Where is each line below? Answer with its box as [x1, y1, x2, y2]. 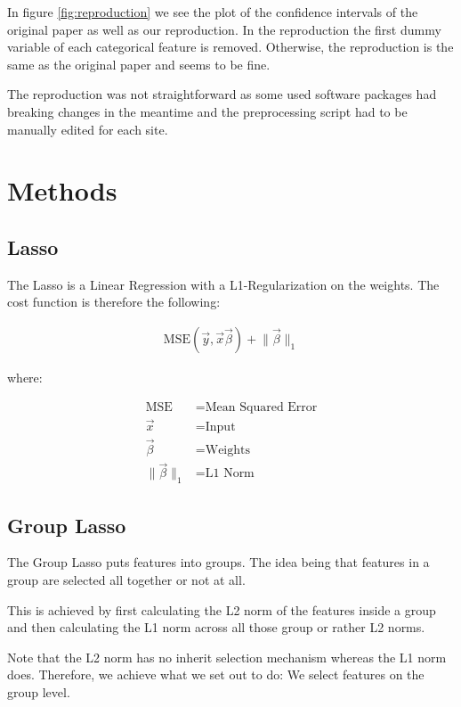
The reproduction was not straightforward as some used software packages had [7, 85, 437, 103]
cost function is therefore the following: [7, 292, 221, 311]
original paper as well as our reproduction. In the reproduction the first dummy [7, 20, 441, 38]
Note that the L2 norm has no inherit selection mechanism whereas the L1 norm [7, 647, 447, 666]
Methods [7, 172, 117, 209]
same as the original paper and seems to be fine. [7, 54, 271, 73]
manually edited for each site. [7, 119, 168, 138]
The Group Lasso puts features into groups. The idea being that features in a [7, 553, 430, 571]
